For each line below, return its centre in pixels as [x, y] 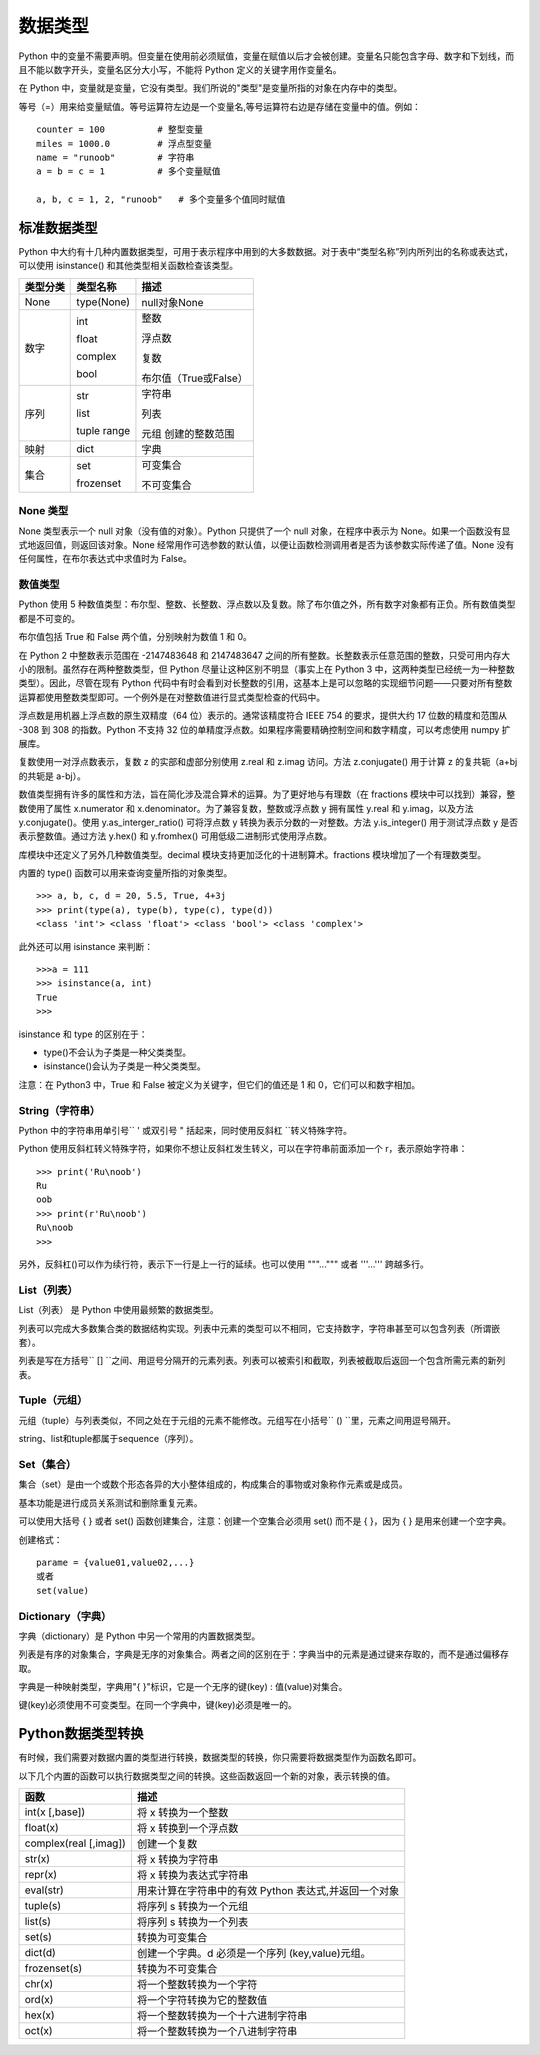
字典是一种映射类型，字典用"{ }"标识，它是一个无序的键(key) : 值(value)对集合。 [183, 1687]
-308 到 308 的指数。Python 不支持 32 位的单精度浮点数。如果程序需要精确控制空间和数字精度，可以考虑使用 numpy [259, 729]
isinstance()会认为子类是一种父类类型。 [124, 1066]
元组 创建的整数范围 [188, 433]
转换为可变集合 [172, 1938]
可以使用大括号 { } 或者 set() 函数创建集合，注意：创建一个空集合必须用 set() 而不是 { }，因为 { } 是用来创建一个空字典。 [265, 1521]
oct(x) [39, 2031]
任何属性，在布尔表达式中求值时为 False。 [105, 559]
